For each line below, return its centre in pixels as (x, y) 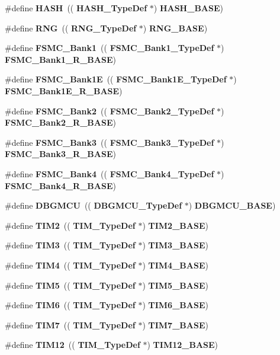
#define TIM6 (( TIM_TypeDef (70, 305)
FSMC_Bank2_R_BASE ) (60, 122)
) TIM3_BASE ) (175, 245)
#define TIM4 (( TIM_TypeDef (70, 265)
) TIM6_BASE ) (175, 305)
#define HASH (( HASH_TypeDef (76, 8)
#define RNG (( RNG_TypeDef (71, 28)
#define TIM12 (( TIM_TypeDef (73, 345)
